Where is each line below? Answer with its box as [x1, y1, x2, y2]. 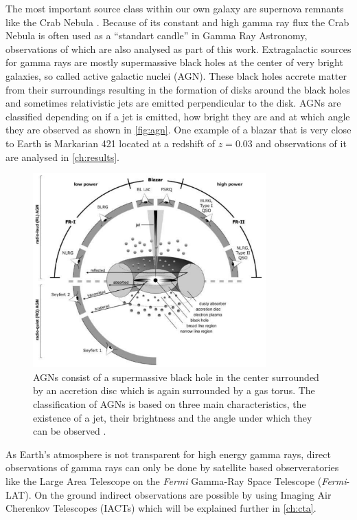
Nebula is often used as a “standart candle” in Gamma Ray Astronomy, [5, 28, 308, 43]
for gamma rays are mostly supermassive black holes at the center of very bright [5, 55, 343, 69]
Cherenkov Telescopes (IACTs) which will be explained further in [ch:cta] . [5, 501, 316, 515]
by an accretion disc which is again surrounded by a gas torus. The [33, 383, 315, 398]
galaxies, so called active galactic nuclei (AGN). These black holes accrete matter [5, 68, 347, 83]
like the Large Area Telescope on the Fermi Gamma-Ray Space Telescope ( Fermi [5, 474, 347, 488]
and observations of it [255, 136, 347, 150]
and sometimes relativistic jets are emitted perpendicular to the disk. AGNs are [5, 96, 341, 110]
